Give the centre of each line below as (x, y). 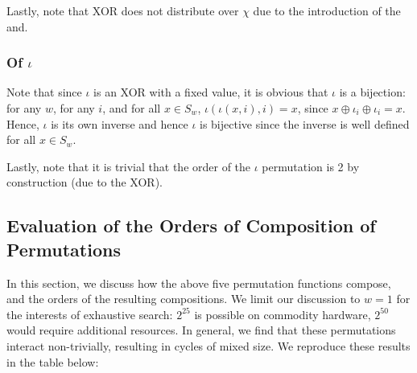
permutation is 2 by (311, 166)
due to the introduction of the (327, 10)
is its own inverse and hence (120, 123)
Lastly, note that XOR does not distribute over (123, 10)
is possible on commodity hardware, (283, 314)
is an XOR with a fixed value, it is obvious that (211, 92)
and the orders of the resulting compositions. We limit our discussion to (184, 299)
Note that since (44, 92)
